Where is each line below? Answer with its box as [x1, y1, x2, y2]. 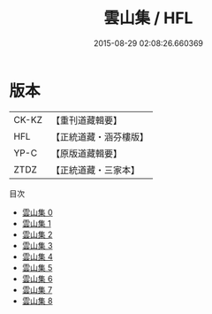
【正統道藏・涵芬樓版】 [50, 130, 148, 142]
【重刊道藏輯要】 [50, 114, 122, 126]
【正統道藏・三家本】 [50, 164, 140, 176]
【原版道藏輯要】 [50, 147, 122, 159]
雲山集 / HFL [103, 8, 193, 28]
